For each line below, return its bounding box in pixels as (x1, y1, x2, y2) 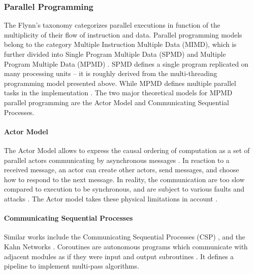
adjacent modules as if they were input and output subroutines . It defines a (4, 251, 234, 261)
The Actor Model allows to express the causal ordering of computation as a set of (4, 145, 250, 155)
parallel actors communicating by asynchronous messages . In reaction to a (4, 155, 229, 165)
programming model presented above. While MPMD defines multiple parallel (4, 78, 236, 88)
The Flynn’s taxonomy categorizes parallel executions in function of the (4, 20, 221, 30)
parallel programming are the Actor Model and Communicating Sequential (4, 97, 229, 107)
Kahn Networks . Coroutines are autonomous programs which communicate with (4, 241, 248, 251)
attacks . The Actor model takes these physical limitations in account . (4, 193, 218, 203)
